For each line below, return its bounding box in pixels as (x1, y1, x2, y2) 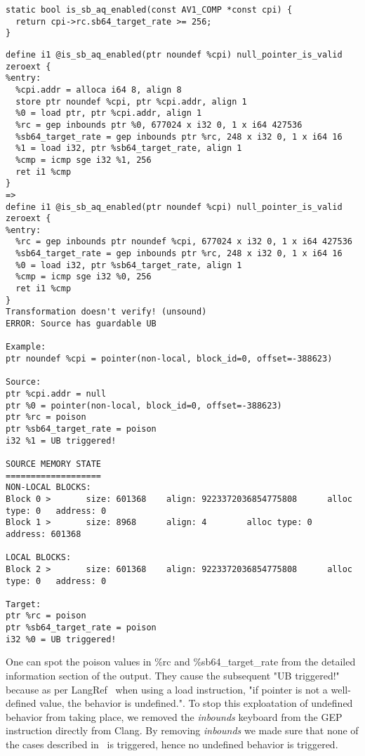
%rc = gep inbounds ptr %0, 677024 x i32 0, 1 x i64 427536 (15, 119, 303, 130)
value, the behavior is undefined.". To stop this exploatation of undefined (39, 696, 353, 710)
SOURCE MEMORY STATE (6, 458, 102, 469)
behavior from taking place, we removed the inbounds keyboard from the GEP (6, 709, 343, 724)
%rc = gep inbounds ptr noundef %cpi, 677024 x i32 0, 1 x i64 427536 (15, 237, 352, 247)
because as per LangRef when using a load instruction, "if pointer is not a (6, 682, 328, 696)
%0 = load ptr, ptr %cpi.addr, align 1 (15, 108, 202, 119)
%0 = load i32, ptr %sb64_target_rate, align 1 (15, 260, 242, 270)
